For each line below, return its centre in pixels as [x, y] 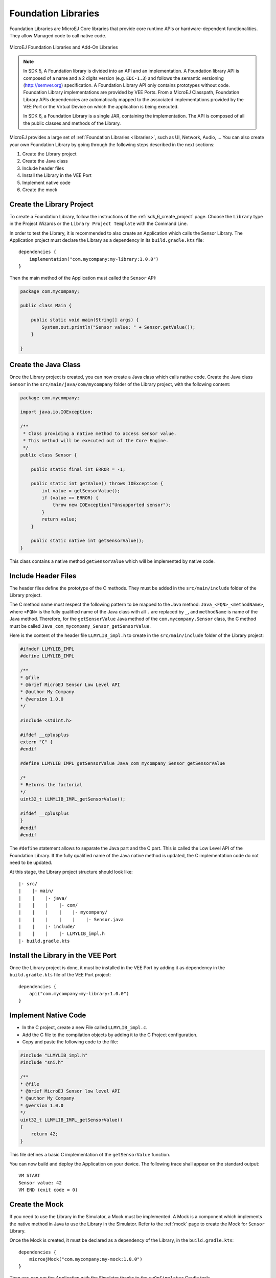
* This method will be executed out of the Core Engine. [96, 440]
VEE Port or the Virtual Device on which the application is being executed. [101, 107]
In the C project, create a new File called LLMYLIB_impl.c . [85, 1028]
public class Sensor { [49, 455]
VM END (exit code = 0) [48, 1190]
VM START [29, 1176]
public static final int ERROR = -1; [78, 469]
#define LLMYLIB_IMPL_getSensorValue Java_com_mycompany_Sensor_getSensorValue [123, 763]
